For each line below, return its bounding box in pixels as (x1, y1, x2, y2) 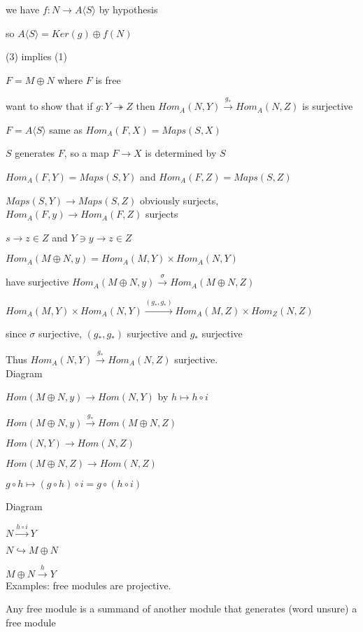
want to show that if (6, 99, 93, 113)
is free (95, 72, 121, 87)
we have (6, 2, 40, 16)
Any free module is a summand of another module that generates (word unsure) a (6, 601, 357, 616)
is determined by (145, 146, 217, 160)
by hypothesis (99, 2, 158, 16)
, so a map (64, 146, 109, 160)
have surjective (6, 274, 69, 289)
